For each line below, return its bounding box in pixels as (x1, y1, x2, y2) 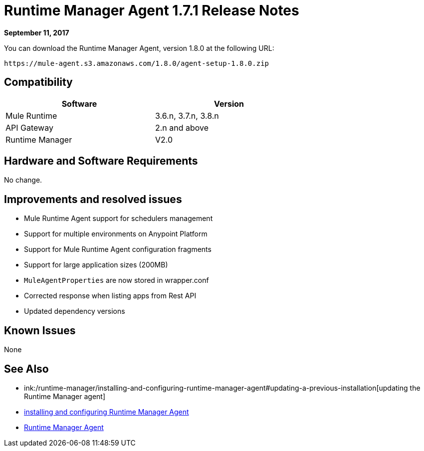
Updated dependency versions (24, 307, 125, 316)
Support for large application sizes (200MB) (24, 260, 168, 269)
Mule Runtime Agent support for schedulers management (24, 214, 213, 223)
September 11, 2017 (4, 28, 69, 37)
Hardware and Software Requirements (4, 155, 198, 168)
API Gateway (5, 122, 53, 133)
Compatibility (4, 76, 73, 89)
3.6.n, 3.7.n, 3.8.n (155, 110, 219, 121)
